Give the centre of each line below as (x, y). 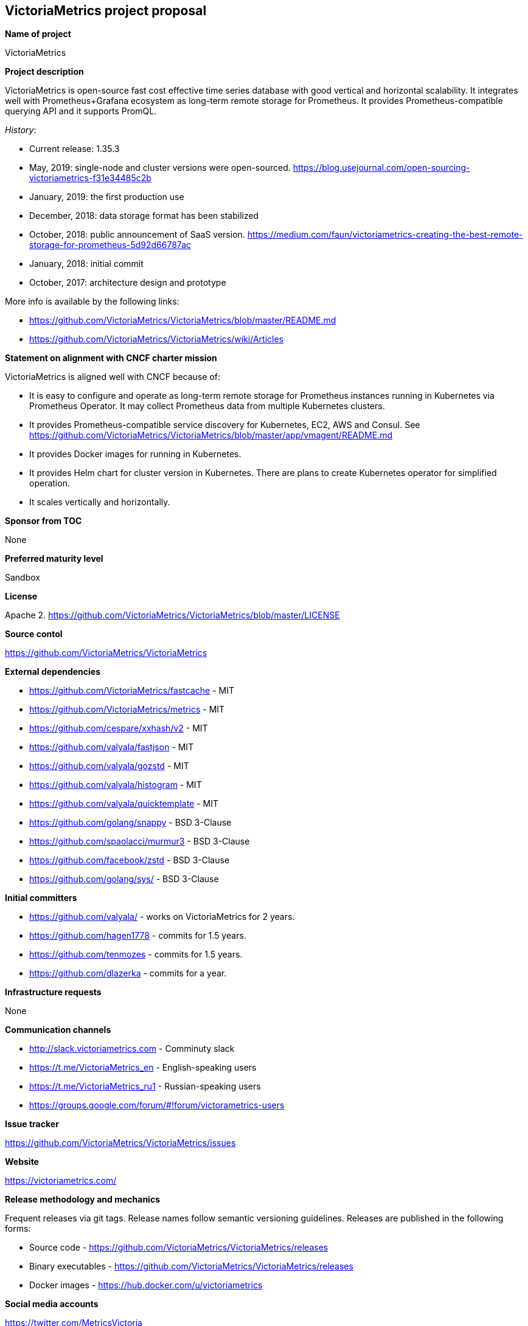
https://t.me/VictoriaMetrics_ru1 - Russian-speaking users (145, 1086)
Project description (44, 72)
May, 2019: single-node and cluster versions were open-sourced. (160, 168)
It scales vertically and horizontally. (100, 502)
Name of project (38, 34)
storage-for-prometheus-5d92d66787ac (110, 245)
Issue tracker (32, 1124)
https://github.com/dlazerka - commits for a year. (128, 973)
